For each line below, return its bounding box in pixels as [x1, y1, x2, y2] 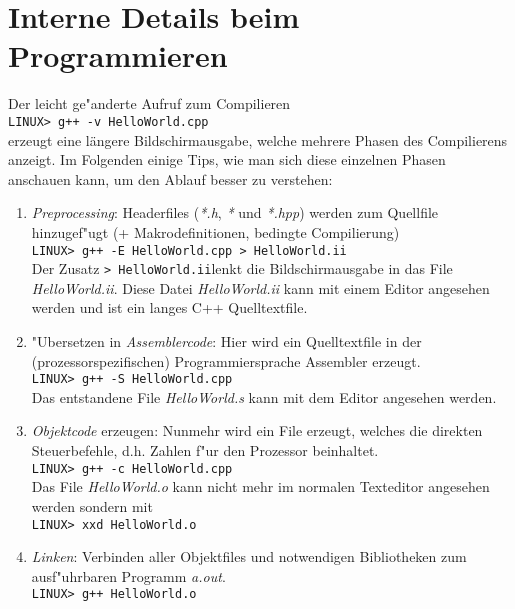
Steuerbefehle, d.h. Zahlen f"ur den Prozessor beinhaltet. [31, 440, 379, 461]
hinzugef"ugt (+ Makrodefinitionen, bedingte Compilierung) [31, 221, 400, 242]
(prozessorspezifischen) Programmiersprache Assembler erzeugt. [31, 350, 421, 371]
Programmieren [8, 35, 228, 76]
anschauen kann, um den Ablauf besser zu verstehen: [8, 168, 333, 189]
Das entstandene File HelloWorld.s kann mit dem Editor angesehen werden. [31, 386, 497, 407]
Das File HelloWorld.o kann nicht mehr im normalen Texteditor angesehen [31, 476, 490, 497]
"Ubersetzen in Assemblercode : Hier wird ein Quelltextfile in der [31, 331, 422, 352]
